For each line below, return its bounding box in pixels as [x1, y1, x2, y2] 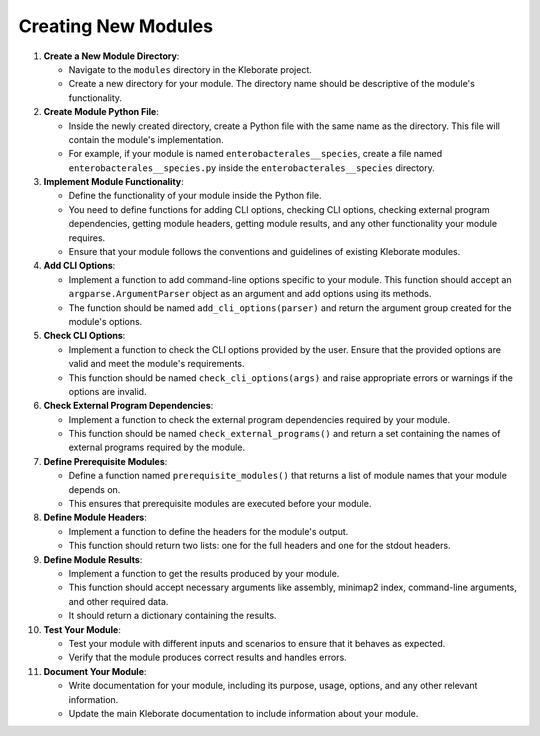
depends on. [68, 483, 121, 495]
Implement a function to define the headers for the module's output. [68, 525, 349, 537]
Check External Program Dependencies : [43, 400, 214, 412]
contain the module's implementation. [68, 133, 224, 145]
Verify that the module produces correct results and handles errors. [68, 651, 347, 664]
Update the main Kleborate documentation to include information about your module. [68, 707, 419, 719]
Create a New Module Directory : [43, 50, 180, 62]
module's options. [68, 315, 143, 327]
